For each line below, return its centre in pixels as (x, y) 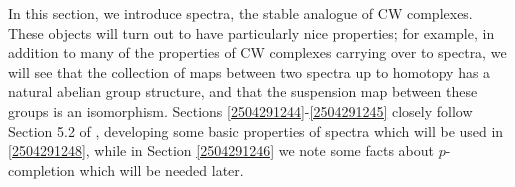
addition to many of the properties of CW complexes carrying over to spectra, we (257, 52)
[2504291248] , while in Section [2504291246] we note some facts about (221, 150)
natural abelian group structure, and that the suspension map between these (243, 91)
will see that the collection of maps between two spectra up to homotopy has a (249, 71)
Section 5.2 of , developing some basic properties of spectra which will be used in (256, 130)
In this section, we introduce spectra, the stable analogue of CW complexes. (240, 13)
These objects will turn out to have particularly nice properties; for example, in (251, 32)
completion (41, 169)
